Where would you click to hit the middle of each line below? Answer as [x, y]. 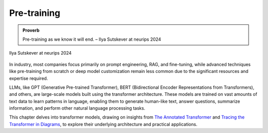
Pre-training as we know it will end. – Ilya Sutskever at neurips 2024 [92, 39]
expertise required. [29, 78]
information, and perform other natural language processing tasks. [77, 108]
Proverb [31, 30]
